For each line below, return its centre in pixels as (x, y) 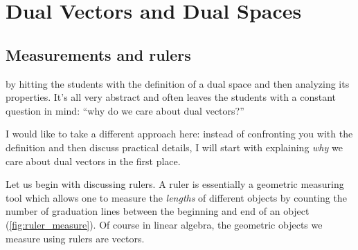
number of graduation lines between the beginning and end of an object (158, 211)
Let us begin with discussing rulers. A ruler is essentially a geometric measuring (175, 184)
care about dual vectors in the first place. (93, 161)
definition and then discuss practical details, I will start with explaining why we (174, 147)
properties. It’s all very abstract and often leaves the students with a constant (171, 97)
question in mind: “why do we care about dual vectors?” (125, 110)
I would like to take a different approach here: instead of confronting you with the (179, 134)
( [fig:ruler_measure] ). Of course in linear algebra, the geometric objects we (164, 224)
